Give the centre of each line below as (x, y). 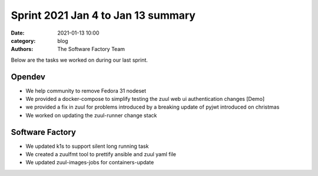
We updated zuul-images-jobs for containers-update (90, 163)
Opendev (28, 77)
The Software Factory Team (91, 49)
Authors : (22, 49)
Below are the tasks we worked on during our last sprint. (79, 60)
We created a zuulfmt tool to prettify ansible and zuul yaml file (101, 154)
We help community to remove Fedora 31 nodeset (86, 90)
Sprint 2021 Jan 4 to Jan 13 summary (103, 15)
